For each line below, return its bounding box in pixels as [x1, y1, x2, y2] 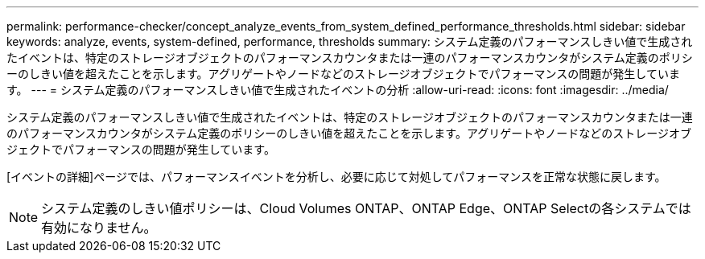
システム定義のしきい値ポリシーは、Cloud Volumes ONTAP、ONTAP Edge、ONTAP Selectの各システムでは [41, 200, 691, 216]
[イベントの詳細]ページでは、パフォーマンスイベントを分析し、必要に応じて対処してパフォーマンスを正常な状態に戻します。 [6, 170, 666, 183]
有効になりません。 [41, 220, 157, 236]
